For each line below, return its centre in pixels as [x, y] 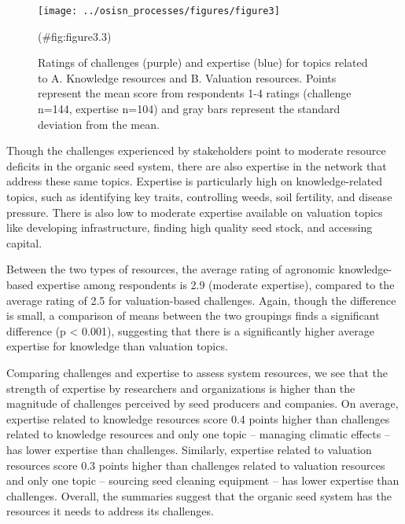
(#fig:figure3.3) [75, 36]
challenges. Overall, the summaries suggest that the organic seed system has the [199, 495]
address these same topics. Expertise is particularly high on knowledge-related [195, 181]
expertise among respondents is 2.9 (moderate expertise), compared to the [215, 284]
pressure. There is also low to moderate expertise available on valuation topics [195, 212]
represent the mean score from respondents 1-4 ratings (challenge [195, 93]
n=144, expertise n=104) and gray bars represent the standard [189, 109]
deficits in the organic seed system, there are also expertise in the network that [197, 165]
